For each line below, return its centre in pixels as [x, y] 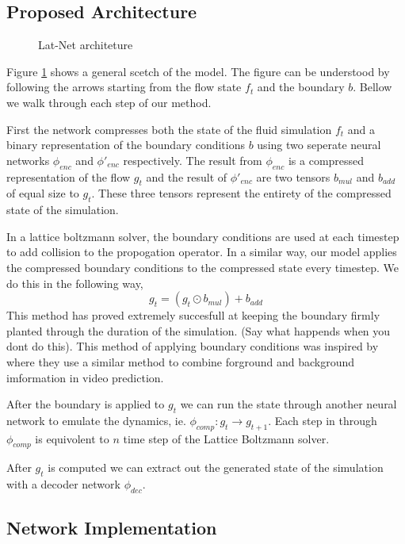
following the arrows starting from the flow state [124, 87]
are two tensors [293, 176]
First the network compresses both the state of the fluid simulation [169, 129]
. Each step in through [323, 420]
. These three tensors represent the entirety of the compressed [241, 193]
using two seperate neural [319, 145]
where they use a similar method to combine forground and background [181, 361]
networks [28, 160]
